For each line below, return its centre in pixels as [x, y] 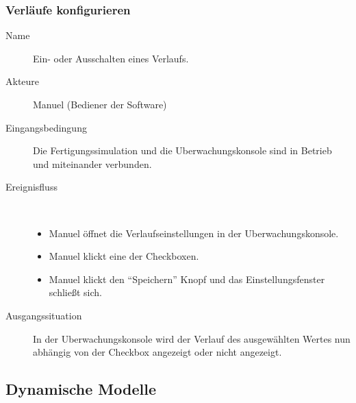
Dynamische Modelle [81, 389]
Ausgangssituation [44, 315]
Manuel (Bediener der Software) [100, 104]
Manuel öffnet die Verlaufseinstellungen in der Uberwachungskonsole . [194, 233]
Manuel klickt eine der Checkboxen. [124, 256]
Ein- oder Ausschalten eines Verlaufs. [111, 58]
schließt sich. [75, 292]
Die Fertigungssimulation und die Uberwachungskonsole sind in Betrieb [182, 150]
